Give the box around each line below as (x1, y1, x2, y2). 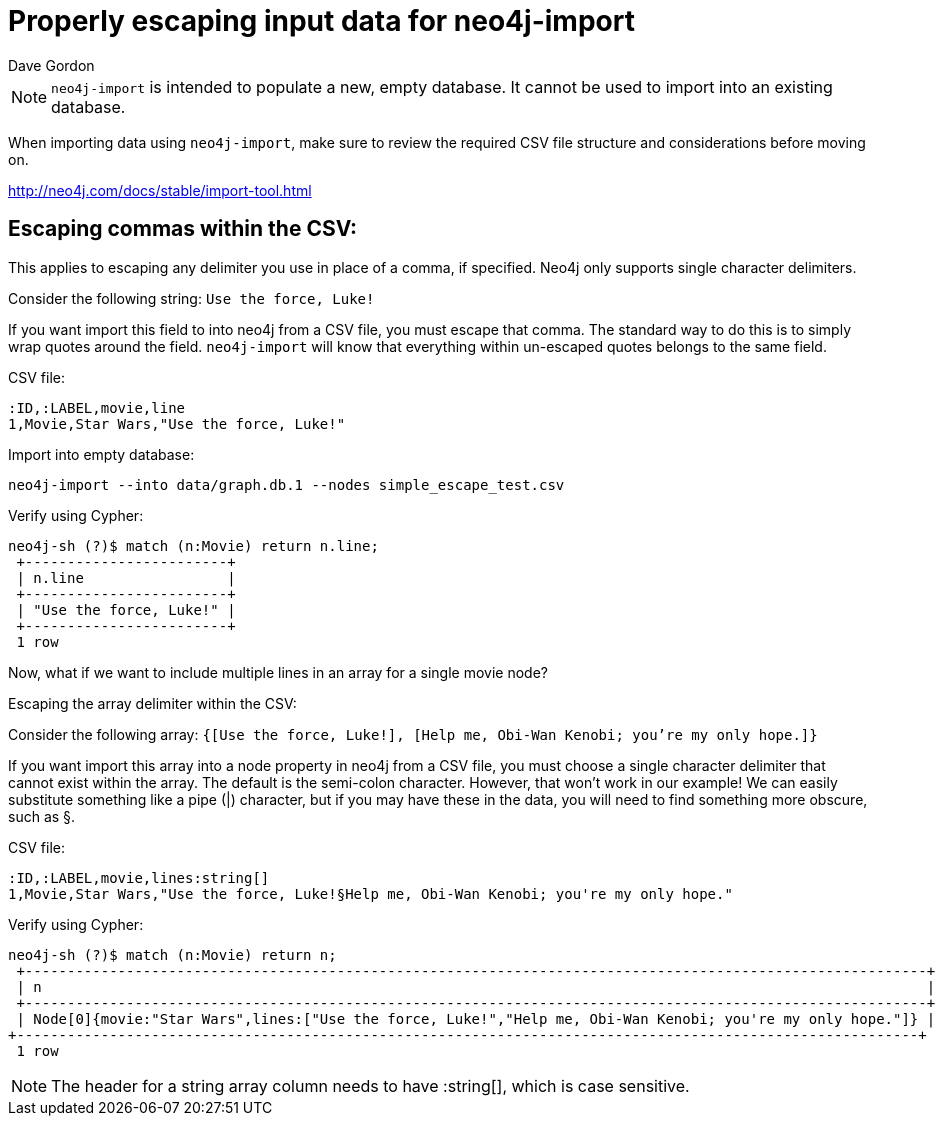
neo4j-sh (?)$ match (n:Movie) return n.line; (8, 537, 379, 554)
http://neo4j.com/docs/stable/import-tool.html (8, 181, 312, 199)
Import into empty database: (8, 445, 195, 463)
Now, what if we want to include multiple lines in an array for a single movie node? (8, 663, 548, 681)
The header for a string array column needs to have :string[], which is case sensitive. (51, 1075, 690, 1096)
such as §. (8, 807, 76, 825)
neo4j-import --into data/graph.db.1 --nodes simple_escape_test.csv (8, 476, 565, 493)
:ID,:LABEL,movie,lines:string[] (8, 869, 270, 886)
